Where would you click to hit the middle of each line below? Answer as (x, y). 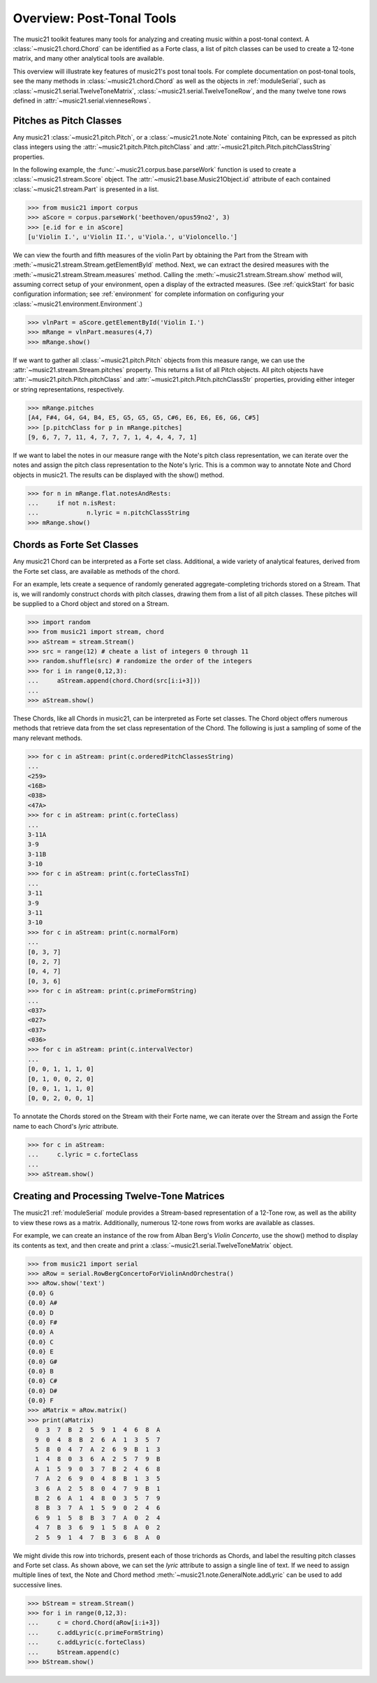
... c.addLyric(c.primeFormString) (96, 1632)
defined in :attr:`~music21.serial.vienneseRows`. (82, 101)
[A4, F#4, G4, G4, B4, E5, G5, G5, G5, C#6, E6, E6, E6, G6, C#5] (143, 418)
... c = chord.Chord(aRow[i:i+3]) (94, 1623)
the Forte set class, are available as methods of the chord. (96, 571)
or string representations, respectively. (69, 389)
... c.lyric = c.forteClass (83, 1155)
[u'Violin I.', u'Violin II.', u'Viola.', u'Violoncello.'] (133, 237)
